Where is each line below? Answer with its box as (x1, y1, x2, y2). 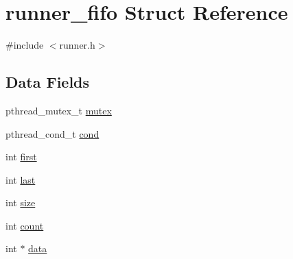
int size (5, 195, 36, 210)
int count (5, 218, 44, 232)
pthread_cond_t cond (5, 126, 99, 140)
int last (5, 172, 36, 186)
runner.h (59, 38, 95, 52)
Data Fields (5, 71, 90, 92)
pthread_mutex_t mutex (5, 103, 112, 117)
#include (5, 38, 44, 52)
